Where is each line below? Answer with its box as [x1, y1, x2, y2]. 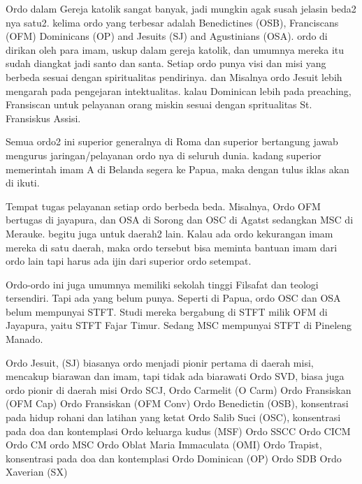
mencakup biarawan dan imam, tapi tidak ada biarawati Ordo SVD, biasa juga [6, 369, 345, 383]
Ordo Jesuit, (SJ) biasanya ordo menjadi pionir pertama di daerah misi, [6, 355, 314, 369]
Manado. [6, 332, 43, 346]
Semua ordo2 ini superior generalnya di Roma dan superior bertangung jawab [6, 134, 338, 149]
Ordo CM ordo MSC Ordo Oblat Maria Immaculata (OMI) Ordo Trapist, [6, 437, 322, 452]
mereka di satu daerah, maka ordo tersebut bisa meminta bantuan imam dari [6, 240, 338, 254]
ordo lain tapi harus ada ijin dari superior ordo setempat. [6, 254, 252, 268]
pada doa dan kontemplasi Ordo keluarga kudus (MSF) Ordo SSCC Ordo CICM [6, 423, 351, 438]
